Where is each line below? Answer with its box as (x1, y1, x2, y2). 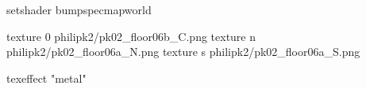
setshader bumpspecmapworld (6, 2, 152, 17)
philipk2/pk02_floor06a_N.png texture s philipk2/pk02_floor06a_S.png (6, 43, 360, 60)
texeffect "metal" (6, 69, 87, 86)
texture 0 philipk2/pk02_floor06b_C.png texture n (6, 28, 256, 44)
